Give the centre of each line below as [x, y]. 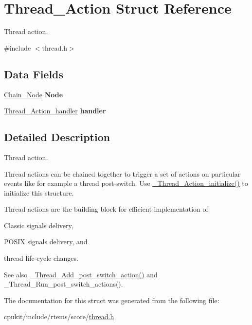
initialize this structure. [39, 192]
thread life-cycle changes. [41, 258]
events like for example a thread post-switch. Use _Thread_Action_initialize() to [126, 183]
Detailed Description [57, 137]
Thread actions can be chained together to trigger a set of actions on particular [122, 173]
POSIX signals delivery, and [46, 242]
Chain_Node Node [34, 94]
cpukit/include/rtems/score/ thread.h [59, 316]
